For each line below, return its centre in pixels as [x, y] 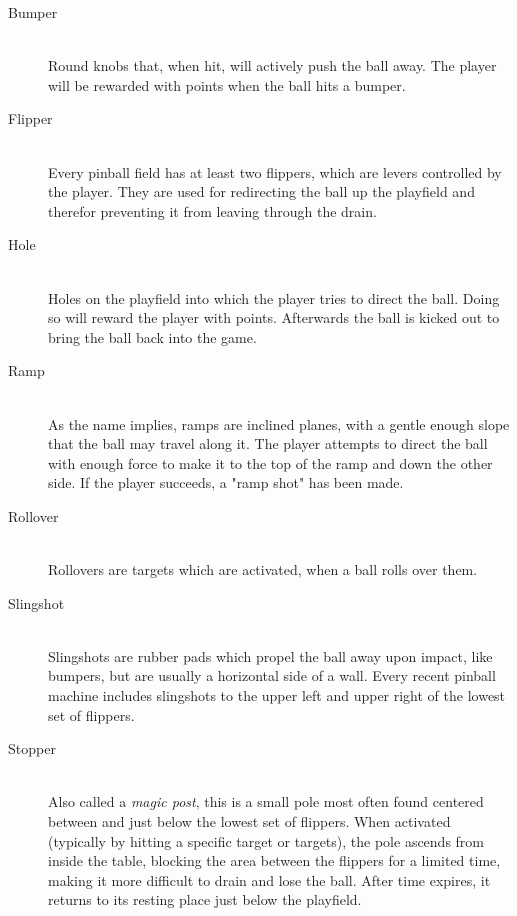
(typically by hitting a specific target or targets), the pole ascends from [266, 840]
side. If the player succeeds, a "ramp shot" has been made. [226, 482]
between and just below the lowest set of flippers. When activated [249, 821]
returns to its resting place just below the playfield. [205, 899]
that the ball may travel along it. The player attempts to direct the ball [268, 443]
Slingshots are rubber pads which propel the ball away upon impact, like [270, 655]
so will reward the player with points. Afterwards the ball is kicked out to [274, 317]
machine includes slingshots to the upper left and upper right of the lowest [277, 695]
